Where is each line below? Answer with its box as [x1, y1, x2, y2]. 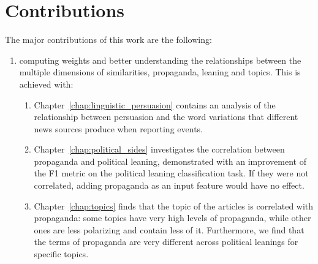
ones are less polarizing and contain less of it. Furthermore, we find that [34, 223, 305, 236]
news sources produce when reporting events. [34, 122, 203, 135]
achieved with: [19, 77, 74, 90]
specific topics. [34, 247, 89, 260]
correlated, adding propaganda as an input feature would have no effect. [34, 179, 305, 192]
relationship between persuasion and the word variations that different [34, 110, 298, 123]
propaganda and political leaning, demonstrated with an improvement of [34, 154, 306, 167]
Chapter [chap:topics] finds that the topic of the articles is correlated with [34, 199, 314, 212]
